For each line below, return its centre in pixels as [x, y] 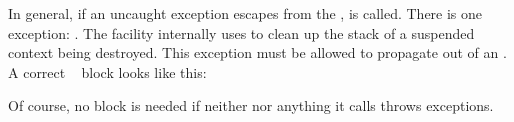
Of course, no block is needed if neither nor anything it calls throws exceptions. [251, 105]
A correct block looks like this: [107, 71]
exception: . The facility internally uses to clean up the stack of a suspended [241, 32]
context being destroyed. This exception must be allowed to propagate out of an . [257, 52]
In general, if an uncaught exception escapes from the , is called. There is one [245, 13]
